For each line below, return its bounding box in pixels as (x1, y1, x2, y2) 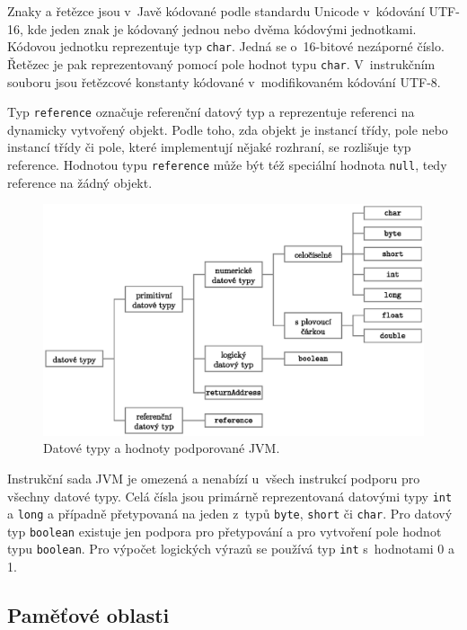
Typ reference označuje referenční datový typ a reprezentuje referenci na (7, 102, 415, 121)
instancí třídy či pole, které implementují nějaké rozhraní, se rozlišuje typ (7, 138, 411, 156)
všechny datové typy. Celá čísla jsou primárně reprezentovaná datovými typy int (7, 486, 453, 505)
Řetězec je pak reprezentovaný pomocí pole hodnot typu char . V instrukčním (7, 54, 436, 73)
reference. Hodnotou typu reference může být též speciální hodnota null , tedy (7, 155, 447, 173)
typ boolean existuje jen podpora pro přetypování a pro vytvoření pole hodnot (7, 521, 442, 540)
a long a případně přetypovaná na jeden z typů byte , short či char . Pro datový (7, 504, 453, 523)
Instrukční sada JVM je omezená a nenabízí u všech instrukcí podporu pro (7, 468, 420, 487)
